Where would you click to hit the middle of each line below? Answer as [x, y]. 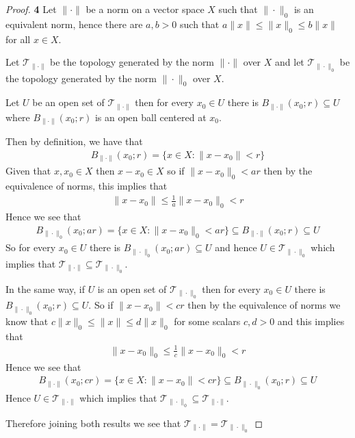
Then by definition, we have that [74, 141]
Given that [28, 171]
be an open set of [68, 102]
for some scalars [207, 321]
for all [18, 39]
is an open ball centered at [150, 117]
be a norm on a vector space [145, 9]
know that [27, 321]
